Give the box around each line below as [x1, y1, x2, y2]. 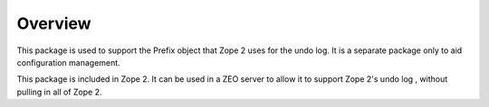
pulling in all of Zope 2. [16, 86, 102, 97]
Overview [16, 13, 91, 33]
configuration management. [16, 57, 121, 67]
